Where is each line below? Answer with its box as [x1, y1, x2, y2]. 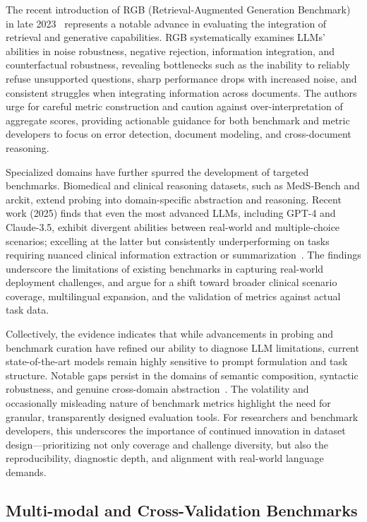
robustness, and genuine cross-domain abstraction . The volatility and [6, 381, 309, 396]
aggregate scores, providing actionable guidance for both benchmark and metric [6, 112, 350, 127]
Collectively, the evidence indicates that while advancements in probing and [6, 326, 334, 341]
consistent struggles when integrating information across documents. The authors [6, 85, 357, 100]
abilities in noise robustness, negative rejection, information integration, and [6, 43, 335, 58]
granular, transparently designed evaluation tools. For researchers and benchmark [6, 409, 359, 424]
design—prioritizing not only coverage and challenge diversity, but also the [6, 437, 328, 451]
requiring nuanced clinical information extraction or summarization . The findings [6, 247, 361, 262]
